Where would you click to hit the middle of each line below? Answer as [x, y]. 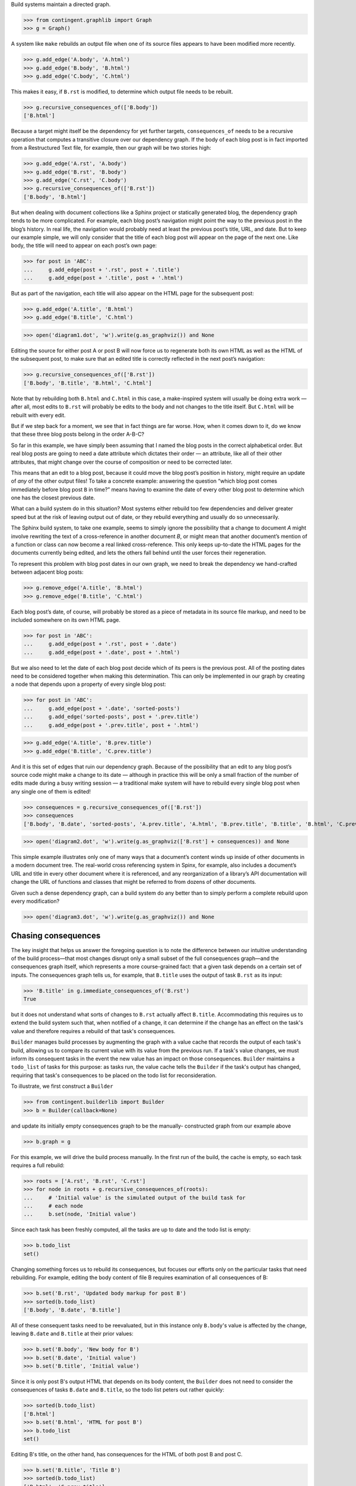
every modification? [35, 901]
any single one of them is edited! [51, 791]
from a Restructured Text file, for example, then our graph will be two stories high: [111, 148]
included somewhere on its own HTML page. [66, 620]
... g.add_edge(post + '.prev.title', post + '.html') [111, 725]
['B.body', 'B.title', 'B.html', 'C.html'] [88, 383]
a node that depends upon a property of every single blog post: [88, 684]
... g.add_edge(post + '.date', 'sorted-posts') [102, 708]
